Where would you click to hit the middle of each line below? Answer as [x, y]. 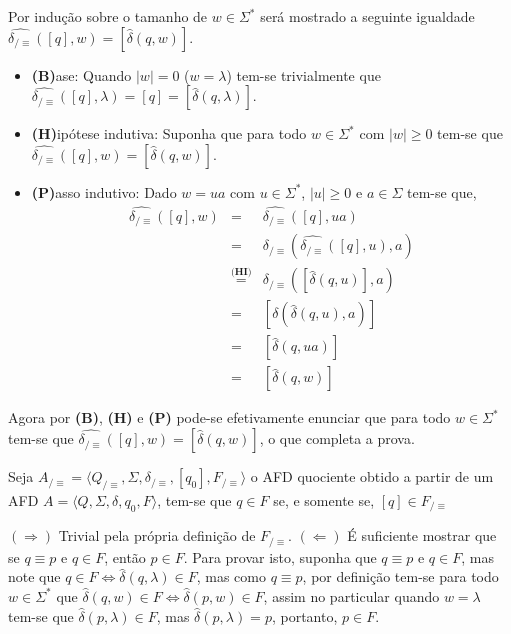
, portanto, [304, 615]
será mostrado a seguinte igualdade [367, 16]
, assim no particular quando [351, 595]
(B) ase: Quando [81, 74]
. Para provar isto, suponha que [280, 556]
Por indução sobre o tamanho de [108, 16]
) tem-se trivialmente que [303, 74]
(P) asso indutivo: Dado [104, 191]
